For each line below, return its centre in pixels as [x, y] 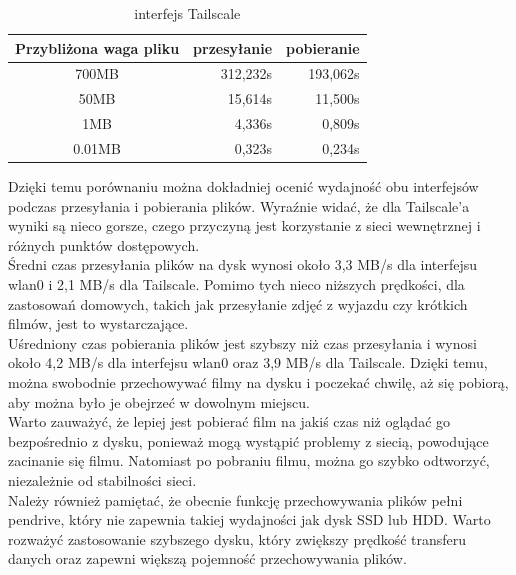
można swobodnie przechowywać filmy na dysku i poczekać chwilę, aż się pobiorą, [258, 382]
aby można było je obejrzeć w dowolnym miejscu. [159, 401]
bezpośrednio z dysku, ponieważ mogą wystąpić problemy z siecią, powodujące [248, 440]
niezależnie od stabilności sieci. [102, 479]
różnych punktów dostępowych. [104, 244]
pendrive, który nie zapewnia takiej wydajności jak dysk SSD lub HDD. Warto [249, 519]
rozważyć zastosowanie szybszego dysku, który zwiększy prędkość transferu [237, 538]
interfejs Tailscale [187, 13]
